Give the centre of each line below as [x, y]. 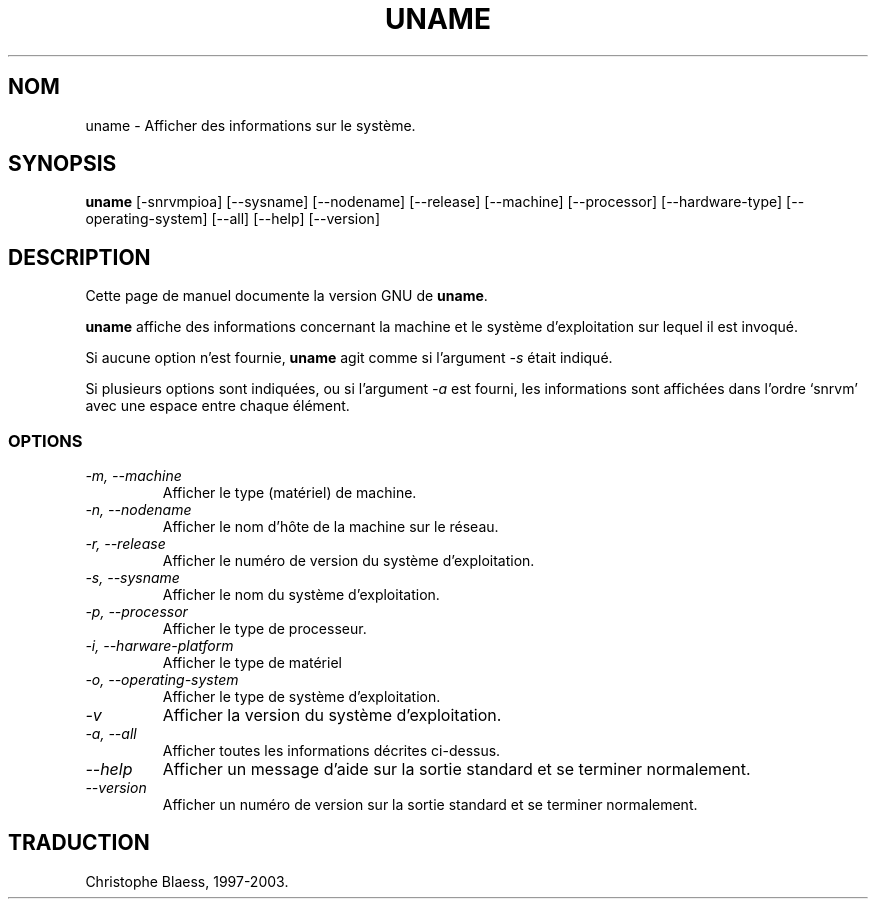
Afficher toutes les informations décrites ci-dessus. [331, 751]
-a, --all [111, 734]
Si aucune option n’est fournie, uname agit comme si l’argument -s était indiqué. [349, 358]
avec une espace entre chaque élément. [217, 406]
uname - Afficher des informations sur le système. [250, 125]
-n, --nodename [138, 510]
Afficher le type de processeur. [264, 629]
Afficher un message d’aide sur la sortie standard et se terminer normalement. [456, 769]
